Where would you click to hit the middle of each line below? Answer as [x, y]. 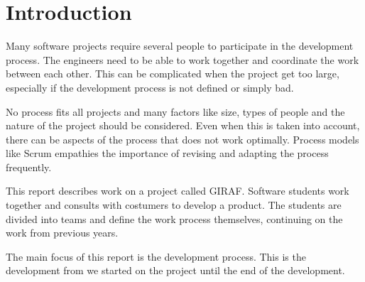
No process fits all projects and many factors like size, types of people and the [175, 111]
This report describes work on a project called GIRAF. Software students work [178, 191]
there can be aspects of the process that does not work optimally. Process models [182, 139]
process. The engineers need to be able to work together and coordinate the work [182, 59]
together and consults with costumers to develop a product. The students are [174, 205]
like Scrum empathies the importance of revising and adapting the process [167, 153]
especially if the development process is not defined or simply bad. [150, 87]
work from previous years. [62, 233]
